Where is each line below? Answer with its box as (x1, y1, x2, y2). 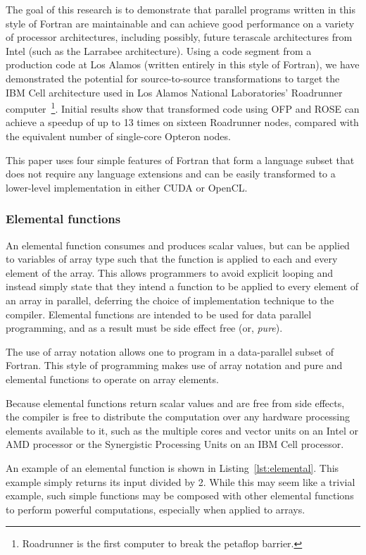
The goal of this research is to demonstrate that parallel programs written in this (6, 2, 355, 16)
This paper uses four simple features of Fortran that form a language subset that (6, 152, 355, 167)
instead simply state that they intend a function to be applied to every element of (6, 279, 359, 294)
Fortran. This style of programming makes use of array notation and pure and (6, 358, 343, 373)
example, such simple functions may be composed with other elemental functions (6, 488, 354, 503)
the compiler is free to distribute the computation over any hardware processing (6, 409, 351, 424)
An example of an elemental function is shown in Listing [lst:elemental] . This (6, 460, 339, 475)
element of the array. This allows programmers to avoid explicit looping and (6, 265, 334, 280)
